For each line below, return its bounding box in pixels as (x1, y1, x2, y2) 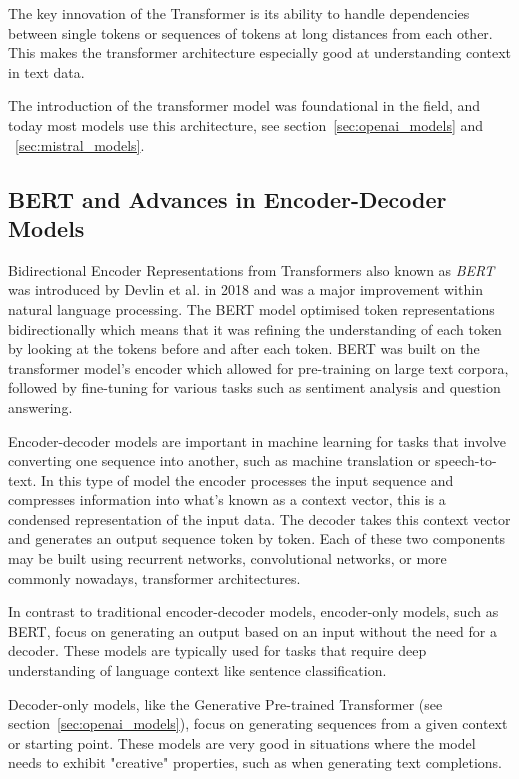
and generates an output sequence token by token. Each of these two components (8, 528, 506, 549)
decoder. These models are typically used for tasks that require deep (8, 640, 427, 661)
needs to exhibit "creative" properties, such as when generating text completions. (8, 752, 502, 773)
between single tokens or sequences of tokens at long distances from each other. (8, 22, 493, 43)
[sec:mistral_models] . (15, 134, 145, 155)
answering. (8, 396, 73, 417)
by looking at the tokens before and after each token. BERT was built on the (8, 338, 480, 359)
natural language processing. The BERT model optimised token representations (8, 298, 495, 319)
